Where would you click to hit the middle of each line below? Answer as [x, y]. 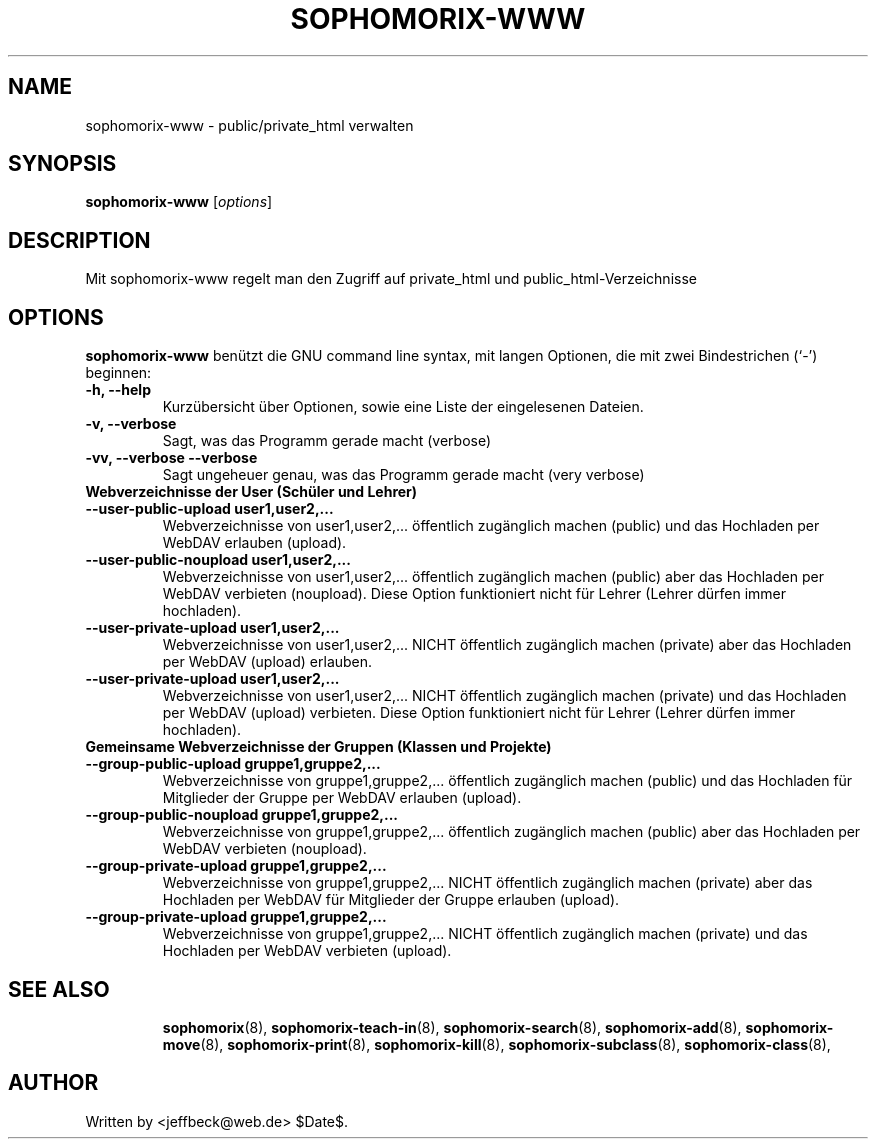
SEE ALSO [59, 989]
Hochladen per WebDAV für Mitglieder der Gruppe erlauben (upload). [391, 900]
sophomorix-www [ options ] [179, 202]
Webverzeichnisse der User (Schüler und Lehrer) [251, 492]
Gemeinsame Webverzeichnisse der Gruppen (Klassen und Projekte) [318, 747]
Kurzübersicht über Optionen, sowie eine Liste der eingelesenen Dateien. [403, 407]
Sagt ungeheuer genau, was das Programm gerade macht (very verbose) [403, 475]
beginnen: [118, 373]
